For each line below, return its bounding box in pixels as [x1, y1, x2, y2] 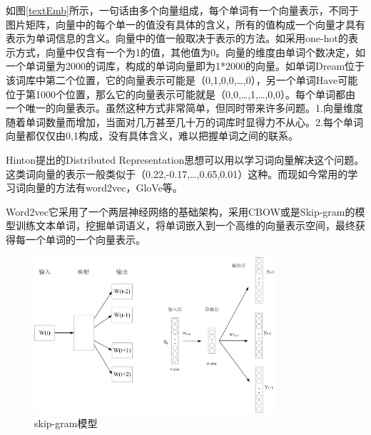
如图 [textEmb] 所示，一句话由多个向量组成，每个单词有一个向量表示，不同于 [6, 3, 359, 17]
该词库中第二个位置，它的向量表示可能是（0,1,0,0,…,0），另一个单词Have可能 [6, 72, 358, 87]
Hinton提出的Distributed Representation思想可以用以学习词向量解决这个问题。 [6, 152, 365, 167]
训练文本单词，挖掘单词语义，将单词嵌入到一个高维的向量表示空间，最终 [15, 218, 355, 233]
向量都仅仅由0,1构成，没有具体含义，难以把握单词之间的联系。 [6, 128, 298, 143]
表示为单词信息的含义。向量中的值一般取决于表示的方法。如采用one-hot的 [6, 31, 348, 46]
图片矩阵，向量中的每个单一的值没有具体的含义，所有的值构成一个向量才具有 [6, 16, 365, 31]
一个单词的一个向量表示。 [25, 231, 146, 246]
